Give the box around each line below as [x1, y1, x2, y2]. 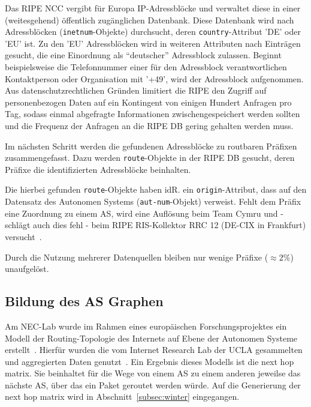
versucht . [5, 230, 42, 243]
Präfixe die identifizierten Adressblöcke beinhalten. [5, 163, 191, 175]
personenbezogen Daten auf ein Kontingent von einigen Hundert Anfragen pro [5, 95, 292, 108]
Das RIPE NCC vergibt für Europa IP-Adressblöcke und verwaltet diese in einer [5, 2, 301, 14]
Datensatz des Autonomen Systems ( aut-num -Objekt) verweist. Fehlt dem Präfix [5, 195, 301, 208]
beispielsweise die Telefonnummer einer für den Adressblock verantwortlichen [5, 61, 287, 73]
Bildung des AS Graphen [5, 292, 164, 310]
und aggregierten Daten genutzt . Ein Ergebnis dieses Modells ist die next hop [5, 355, 294, 367]
